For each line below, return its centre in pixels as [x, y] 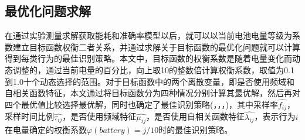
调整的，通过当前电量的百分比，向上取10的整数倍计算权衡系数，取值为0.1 [153, 69]
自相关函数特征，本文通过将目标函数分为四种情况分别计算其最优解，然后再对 [152, 93]
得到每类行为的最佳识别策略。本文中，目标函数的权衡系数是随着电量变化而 [148, 58]
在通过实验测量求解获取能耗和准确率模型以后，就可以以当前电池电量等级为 [148, 35]
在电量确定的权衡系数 [46, 130]
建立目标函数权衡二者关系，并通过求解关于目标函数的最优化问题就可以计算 [156, 47]
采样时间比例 [29, 116]
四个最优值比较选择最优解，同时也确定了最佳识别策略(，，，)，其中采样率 [141, 104]
